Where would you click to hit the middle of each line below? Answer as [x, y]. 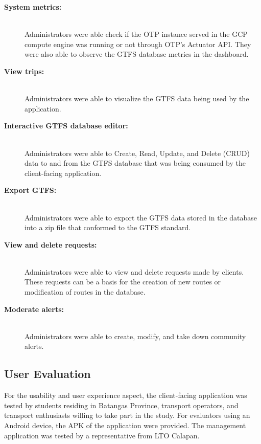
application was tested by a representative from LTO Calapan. [102, 435]
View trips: [24, 71]
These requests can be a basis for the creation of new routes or [123, 282]
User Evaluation [48, 374]
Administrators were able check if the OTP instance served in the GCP [136, 34]
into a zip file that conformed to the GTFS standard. [108, 227]
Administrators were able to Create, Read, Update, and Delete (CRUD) [137, 153]
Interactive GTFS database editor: [66, 126]
